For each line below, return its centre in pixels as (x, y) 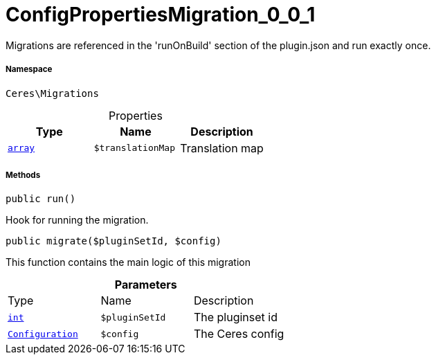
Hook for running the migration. (77, 220)
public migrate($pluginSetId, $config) (113, 241)
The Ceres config (239, 334)
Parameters (146, 285)
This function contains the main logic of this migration (128, 262)
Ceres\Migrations (52, 93)
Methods (23, 175)
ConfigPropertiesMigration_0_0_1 (161, 15)
